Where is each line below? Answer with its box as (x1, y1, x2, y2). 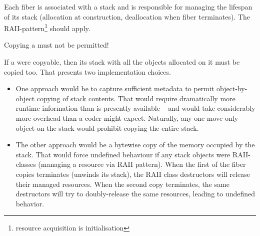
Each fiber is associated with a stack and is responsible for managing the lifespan (4, 2, 252, 12)
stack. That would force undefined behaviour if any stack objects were (15, 149, 230, 159)
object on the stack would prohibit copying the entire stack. (15, 122, 199, 133)
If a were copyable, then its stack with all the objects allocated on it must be (4, 57, 240, 67)
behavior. (15, 198, 44, 208)
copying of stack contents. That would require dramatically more (36, 93, 235, 103)
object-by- (216, 83, 247, 94)
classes (15, 159, 36, 169)
